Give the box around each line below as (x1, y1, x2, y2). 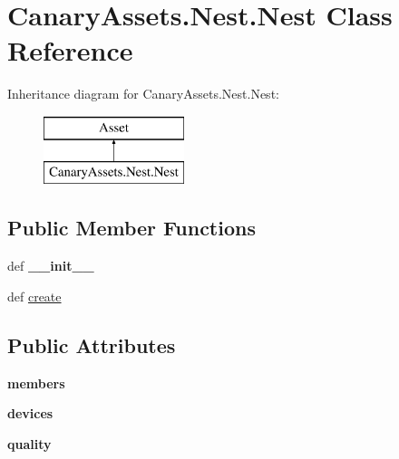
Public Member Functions (7, 214, 256, 242)
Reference (7, 32, 133, 69)
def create (7, 286, 62, 305)
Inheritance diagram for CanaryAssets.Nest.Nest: (7, 84, 279, 103)
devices (7, 404, 54, 423)
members (7, 373, 65, 392)
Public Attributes (7, 330, 176, 359)
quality (7, 434, 52, 453)
